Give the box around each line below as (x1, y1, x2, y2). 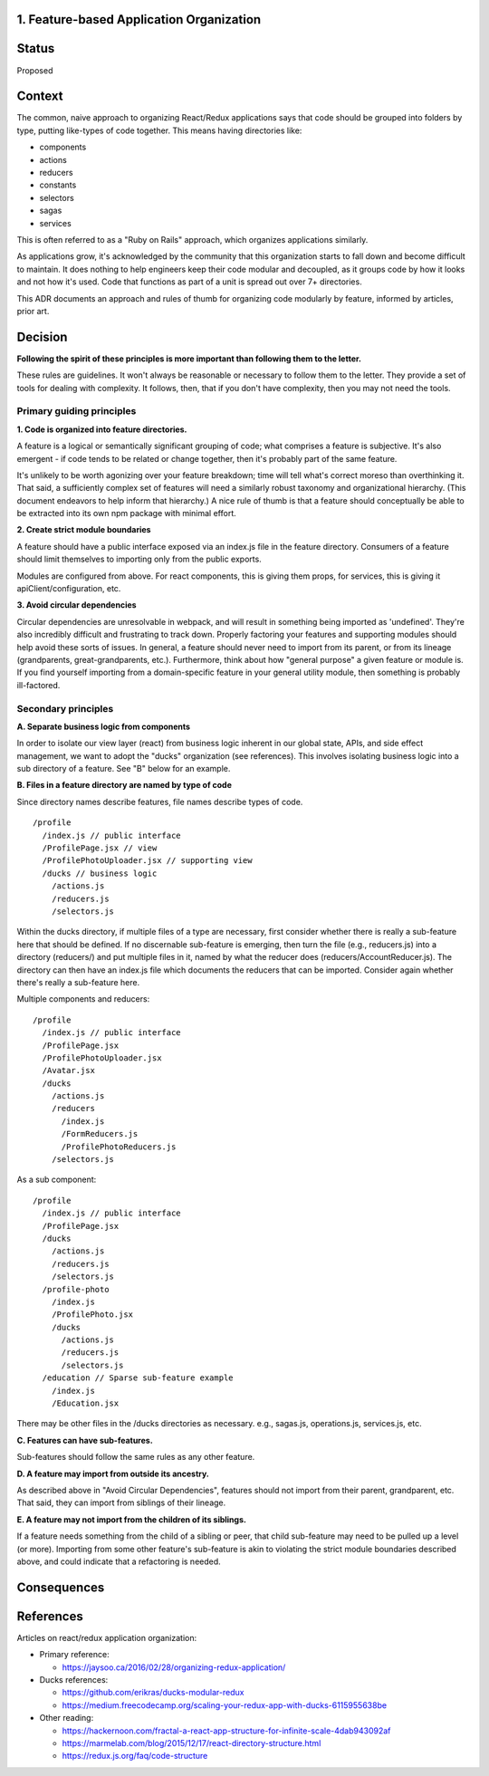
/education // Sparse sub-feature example (42, 1373, 235, 1383)
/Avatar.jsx (42, 1065, 95, 1076)
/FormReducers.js (61, 1128, 139, 1139)
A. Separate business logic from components (16, 721, 190, 732)
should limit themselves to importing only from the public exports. (16, 553, 262, 565)
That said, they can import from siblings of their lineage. (16, 1497, 226, 1508)
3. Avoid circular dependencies (16, 600, 137, 610)
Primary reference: (39, 1649, 110, 1660)
